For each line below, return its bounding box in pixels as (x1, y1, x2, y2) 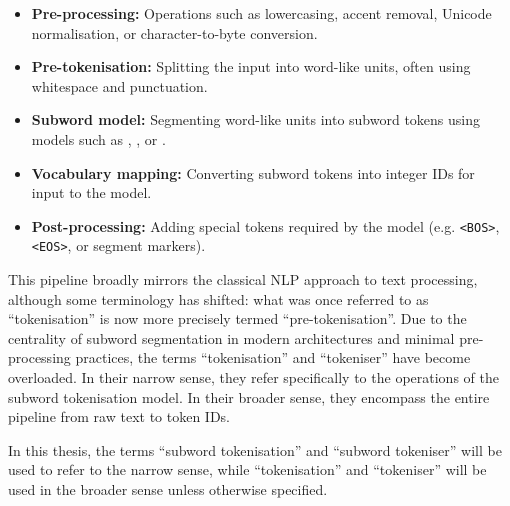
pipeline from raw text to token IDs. (8, 406, 231, 427)
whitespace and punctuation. (31, 75, 208, 96)
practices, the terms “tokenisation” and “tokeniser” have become (75, 347, 471, 368)
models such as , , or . (31, 128, 166, 149)
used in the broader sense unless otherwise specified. (8, 479, 328, 499)
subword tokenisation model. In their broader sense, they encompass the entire (8, 386, 490, 407)
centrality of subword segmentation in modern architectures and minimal (8, 327, 455, 348)
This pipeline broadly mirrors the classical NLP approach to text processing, (8, 269, 478, 290)
